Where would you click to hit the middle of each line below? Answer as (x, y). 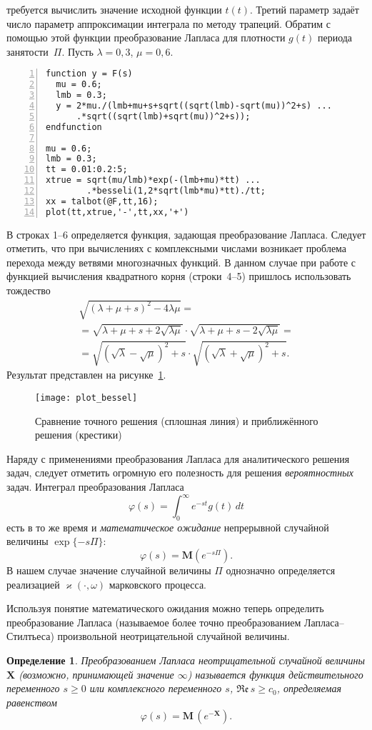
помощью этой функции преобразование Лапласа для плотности (146, 37)
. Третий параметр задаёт (305, 9)
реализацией (33, 584)
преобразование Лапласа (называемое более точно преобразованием (154, 622)
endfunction (74, 127)
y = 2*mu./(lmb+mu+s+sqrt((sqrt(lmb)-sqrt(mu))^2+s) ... (194, 106)
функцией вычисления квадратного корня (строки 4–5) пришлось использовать (179, 276)
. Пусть (77, 51)
